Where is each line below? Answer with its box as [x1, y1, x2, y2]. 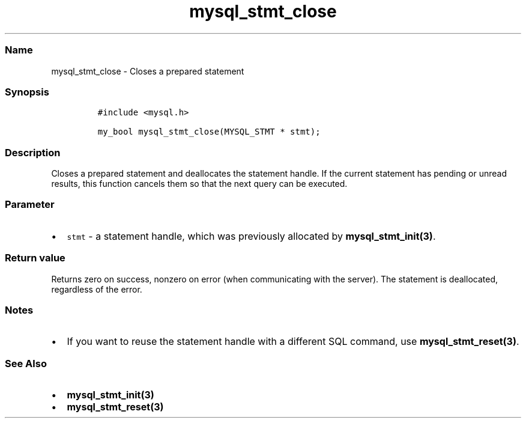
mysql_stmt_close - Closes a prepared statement [51, 65, 244, 76]
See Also [5, 357, 47, 370]
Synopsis [5, 85, 49, 98]
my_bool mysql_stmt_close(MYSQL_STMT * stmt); [97, 127, 321, 137]
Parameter [5, 198, 55, 211]
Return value [5, 252, 65, 264]
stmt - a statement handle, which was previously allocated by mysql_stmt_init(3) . [67, 230, 436, 242]
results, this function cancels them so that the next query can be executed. [51, 178, 348, 189]
